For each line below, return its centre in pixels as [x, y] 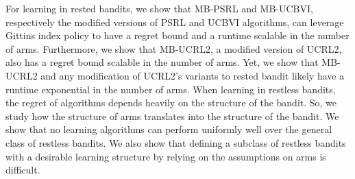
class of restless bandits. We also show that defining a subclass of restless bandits [176, 142]
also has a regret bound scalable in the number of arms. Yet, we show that [162, 62]
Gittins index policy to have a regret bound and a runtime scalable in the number [177, 35]
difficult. [23, 170]
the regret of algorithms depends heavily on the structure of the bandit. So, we [171, 103]
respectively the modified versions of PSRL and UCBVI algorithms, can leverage [175, 22]
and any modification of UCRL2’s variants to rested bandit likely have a [193, 75]
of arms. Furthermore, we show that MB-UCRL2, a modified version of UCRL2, [174, 48]
